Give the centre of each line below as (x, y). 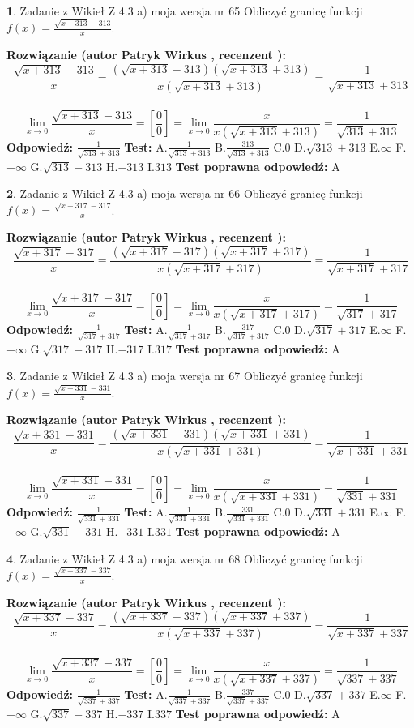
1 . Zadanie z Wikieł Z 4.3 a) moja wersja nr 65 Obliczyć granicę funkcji (185, 11)
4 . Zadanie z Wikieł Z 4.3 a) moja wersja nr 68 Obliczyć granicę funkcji (185, 558)
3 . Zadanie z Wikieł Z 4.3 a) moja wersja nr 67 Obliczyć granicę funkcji (185, 376)
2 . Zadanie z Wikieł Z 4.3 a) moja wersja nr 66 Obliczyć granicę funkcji (185, 193)
